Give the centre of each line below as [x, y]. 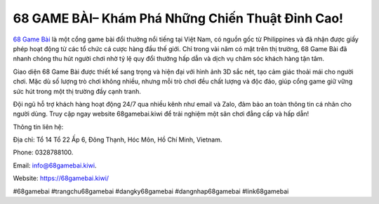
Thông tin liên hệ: [38, 127]
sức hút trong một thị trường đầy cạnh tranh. [77, 91]
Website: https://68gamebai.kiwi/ [61, 178]
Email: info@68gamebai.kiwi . [55, 165]
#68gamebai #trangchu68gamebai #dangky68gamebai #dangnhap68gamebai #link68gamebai [151, 191]
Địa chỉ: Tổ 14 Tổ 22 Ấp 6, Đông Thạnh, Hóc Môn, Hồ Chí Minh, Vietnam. [118, 140]
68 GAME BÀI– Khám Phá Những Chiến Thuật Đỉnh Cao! [178, 18]
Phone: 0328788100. [43, 152]
